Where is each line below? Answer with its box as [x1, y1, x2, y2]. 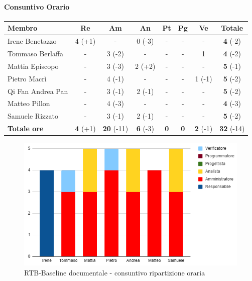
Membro [8, 23, 38, 33]
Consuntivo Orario [4, 1, 70, 12]
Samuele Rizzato [8, 111, 58, 121]
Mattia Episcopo [8, 60, 59, 71]
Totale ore [8, 123, 44, 134]
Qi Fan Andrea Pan [8, 85, 68, 96]
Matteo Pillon [8, 98, 50, 109]
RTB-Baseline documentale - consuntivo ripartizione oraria [24, 267, 205, 277]
